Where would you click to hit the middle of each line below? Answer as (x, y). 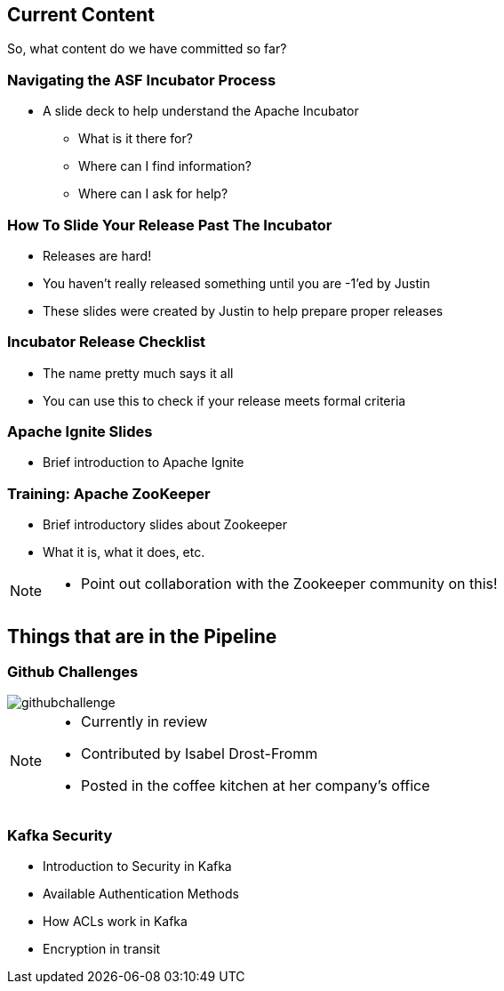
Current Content (81, 15)
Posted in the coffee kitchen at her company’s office (256, 786)
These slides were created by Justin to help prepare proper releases (243, 310)
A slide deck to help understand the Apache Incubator (201, 111)
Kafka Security (60, 835)
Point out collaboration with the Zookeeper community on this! (289, 584)
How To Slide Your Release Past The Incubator (170, 225)
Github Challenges (73, 672)
